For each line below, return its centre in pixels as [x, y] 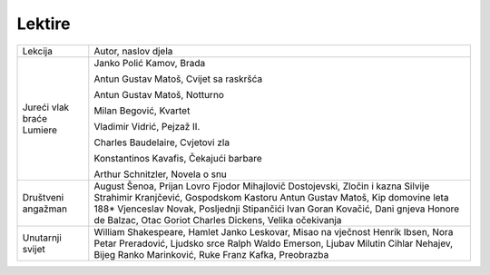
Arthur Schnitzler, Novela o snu [160, 174]
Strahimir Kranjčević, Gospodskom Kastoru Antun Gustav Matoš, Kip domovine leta [271, 197]
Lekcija [38, 51]
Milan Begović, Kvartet [142, 111]
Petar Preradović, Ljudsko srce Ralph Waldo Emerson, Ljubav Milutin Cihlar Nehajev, [274, 243]
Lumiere [40, 130]
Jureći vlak [46, 107]
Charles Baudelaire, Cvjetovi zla [162, 142]
